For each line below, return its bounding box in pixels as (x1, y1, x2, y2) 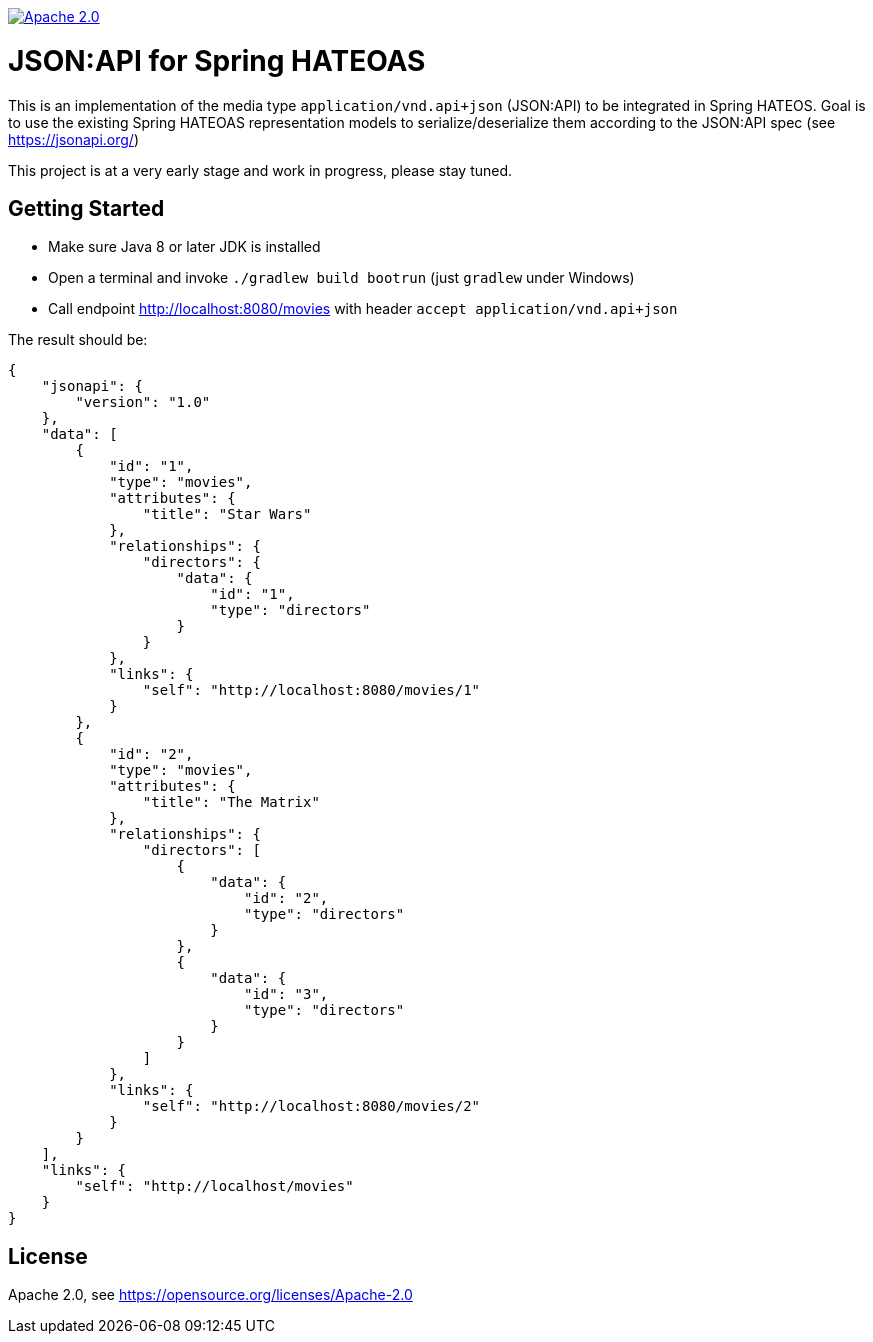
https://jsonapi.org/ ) (8, 130, 139, 148)
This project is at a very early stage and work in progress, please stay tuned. (8, 161, 513, 179)
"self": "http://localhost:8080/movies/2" (142, 1098, 481, 1115)
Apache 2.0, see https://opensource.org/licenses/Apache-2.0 (8, 1286, 413, 1304)
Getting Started (8, 195, 165, 221)
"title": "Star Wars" (142, 506, 312, 523)
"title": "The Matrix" (142, 794, 320, 811)
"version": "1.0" (75, 394, 211, 411)
